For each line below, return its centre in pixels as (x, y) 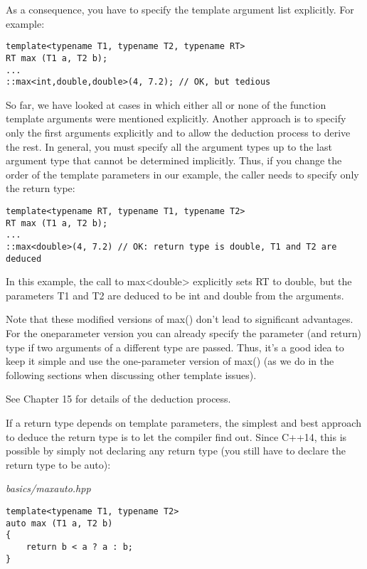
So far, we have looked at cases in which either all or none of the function (166, 104)
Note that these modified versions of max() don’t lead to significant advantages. (180, 319)
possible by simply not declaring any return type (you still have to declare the (176, 451)
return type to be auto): (58, 464)
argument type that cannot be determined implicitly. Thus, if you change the (174, 160)
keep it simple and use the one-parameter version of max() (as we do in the (170, 361)
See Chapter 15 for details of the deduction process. (118, 399)
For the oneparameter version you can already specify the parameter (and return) (184, 333)
